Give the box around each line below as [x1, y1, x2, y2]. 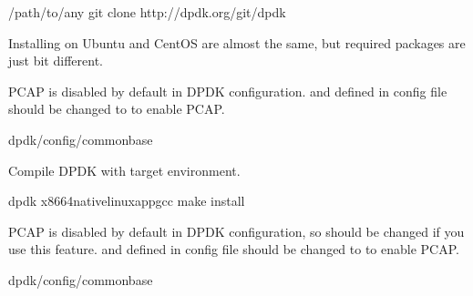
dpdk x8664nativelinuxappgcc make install [8, 191, 245, 210]
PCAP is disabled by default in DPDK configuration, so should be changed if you [8, 221, 465, 240]
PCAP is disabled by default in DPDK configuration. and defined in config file [8, 81, 447, 100]
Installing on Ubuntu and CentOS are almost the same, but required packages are [8, 33, 466, 52]
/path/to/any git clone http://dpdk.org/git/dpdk [8, 3, 286, 21]
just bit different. [8, 51, 103, 70]
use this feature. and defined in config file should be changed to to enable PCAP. [8, 240, 459, 259]
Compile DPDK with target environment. [8, 160, 241, 179]
